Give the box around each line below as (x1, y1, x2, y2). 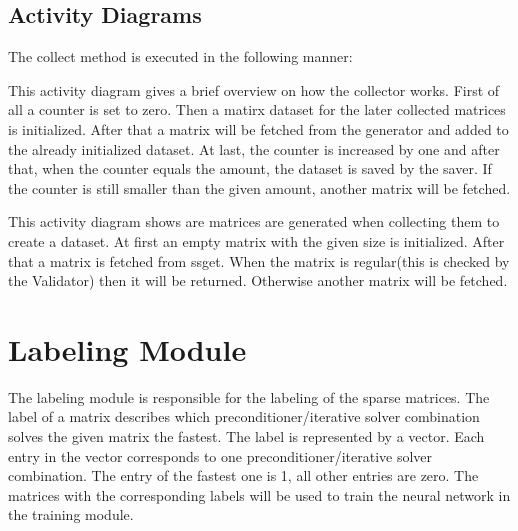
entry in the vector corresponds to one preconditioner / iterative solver (8, 445, 433, 466)
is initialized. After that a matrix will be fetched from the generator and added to (8, 118, 509, 139)
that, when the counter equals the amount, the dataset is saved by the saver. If (8, 158, 492, 179)
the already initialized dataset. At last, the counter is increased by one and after (8, 138, 500, 159)
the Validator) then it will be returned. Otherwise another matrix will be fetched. (8, 270, 508, 291)
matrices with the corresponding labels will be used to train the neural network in (8, 484, 511, 505)
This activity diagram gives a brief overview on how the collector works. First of (8, 79, 500, 100)
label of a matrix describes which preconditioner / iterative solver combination (8, 406, 480, 427)
